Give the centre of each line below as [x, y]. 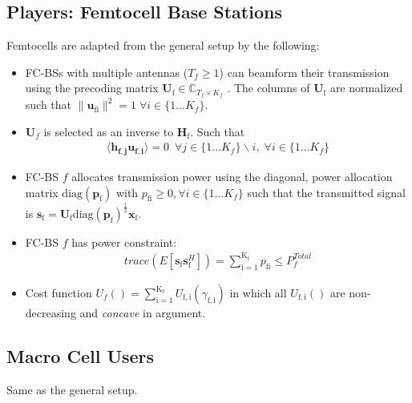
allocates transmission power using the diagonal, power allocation [232, 176]
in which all [258, 292]
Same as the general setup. [72, 389]
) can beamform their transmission [304, 72]
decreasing [50, 312]
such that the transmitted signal [326, 192]
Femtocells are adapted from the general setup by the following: [163, 45]
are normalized [366, 88]
